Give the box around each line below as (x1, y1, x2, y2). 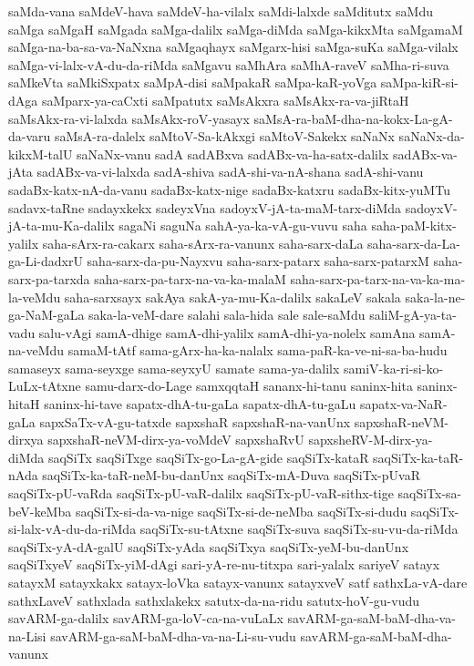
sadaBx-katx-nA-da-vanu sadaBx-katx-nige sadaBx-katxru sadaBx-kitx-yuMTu (8, 179, 450, 199)
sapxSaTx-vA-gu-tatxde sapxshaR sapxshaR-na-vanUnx (39, 412, 351, 431)
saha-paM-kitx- (371, 216, 457, 235)
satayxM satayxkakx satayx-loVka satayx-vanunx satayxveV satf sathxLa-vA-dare (8, 573, 468, 591)
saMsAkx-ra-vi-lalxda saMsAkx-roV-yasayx (8, 108, 250, 128)
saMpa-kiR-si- (380, 73, 459, 92)
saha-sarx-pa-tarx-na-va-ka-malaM (94, 269, 286, 288)
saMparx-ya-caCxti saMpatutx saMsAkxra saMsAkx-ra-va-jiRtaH (41, 90, 409, 109)
